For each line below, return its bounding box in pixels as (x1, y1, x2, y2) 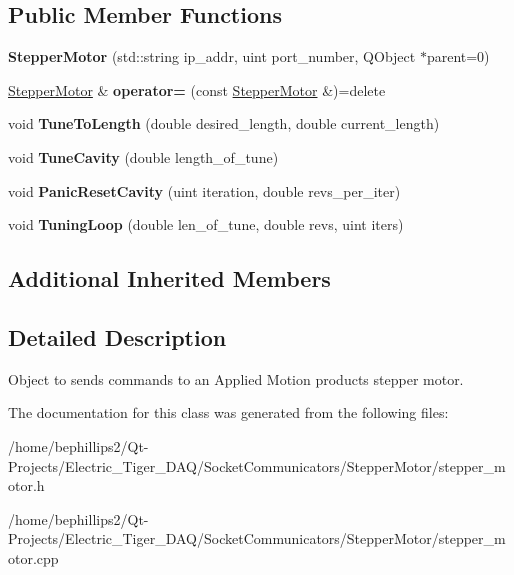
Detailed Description (8, 321, 227, 352)
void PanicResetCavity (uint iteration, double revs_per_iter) (8, 180, 401, 201)
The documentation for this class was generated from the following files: (8, 402, 449, 423)
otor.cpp (8, 547, 59, 568)
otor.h (8, 475, 45, 496)
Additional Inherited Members (8, 263, 331, 294)
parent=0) (426, 46, 490, 67)
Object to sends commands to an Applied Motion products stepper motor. (8, 368, 464, 389)
